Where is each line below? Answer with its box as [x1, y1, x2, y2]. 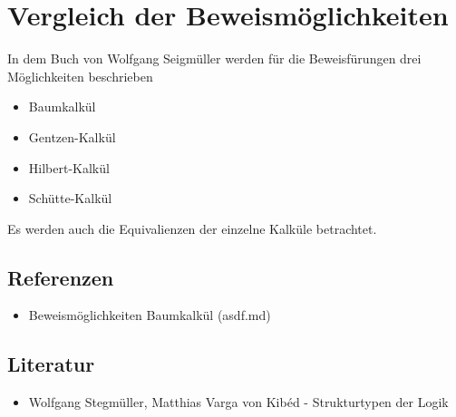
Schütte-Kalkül [28, 189, 112, 208]
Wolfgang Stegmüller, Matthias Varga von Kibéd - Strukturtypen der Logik [28, 393, 449, 412]
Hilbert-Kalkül [28, 158, 110, 177]
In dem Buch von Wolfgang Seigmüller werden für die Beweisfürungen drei [7, 49, 422, 68]
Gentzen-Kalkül [28, 127, 116, 146]
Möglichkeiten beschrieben [7, 66, 153, 85]
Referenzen [7, 263, 114, 291]
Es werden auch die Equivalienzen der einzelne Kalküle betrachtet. [7, 218, 377, 238]
